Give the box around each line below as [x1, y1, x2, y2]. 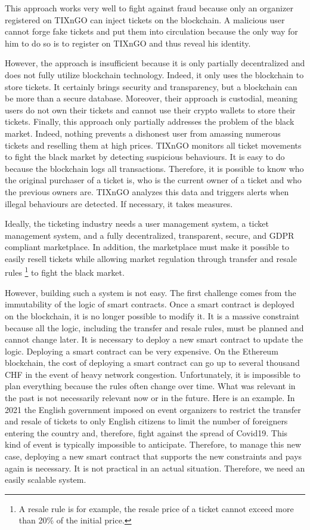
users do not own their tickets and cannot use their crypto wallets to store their [5, 103, 296, 116]
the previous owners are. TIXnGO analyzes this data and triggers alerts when [5, 185, 289, 198]
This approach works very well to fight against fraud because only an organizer [5, 2, 293, 14]
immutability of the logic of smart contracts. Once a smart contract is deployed [5, 298, 294, 310]
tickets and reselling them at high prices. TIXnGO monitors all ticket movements [5, 138, 302, 151]
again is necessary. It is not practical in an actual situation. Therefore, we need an [5, 461, 305, 474]
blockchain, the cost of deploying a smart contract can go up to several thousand [5, 356, 300, 369]
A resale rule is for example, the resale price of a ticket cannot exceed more [18, 502, 294, 514]
